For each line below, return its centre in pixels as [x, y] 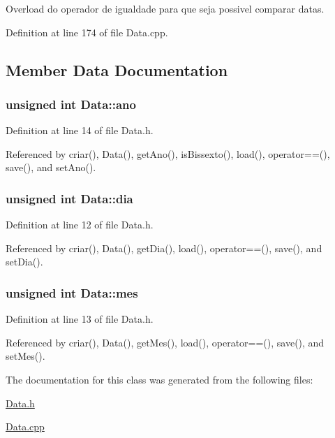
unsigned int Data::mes [72, 292]
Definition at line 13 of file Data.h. [80, 319]
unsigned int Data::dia [69, 198]
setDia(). [24, 262]
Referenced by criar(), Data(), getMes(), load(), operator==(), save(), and [165, 342]
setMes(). [25, 356]
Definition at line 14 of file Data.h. [80, 130]
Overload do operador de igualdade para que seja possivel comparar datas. [165, 8]
